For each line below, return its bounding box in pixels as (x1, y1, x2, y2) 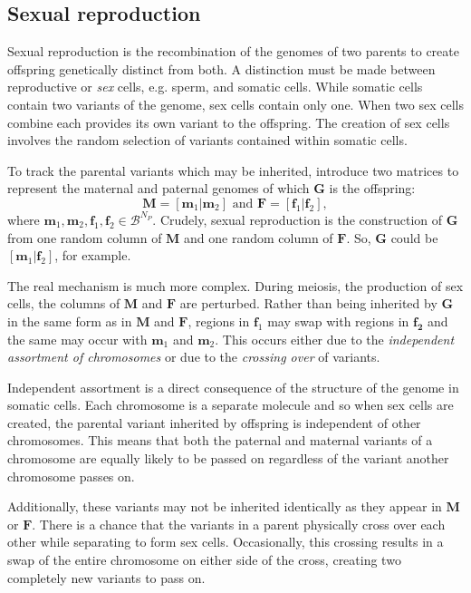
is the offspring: (329, 179, 416, 198)
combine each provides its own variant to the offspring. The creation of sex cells (7, 112, 450, 131)
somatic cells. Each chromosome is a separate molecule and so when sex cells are (7, 395, 454, 414)
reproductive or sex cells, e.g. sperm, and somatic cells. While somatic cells (7, 77, 423, 96)
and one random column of (184, 228, 333, 247)
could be (390, 228, 438, 247)
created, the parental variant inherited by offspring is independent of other (7, 413, 421, 432)
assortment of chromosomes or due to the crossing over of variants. (7, 347, 380, 366)
